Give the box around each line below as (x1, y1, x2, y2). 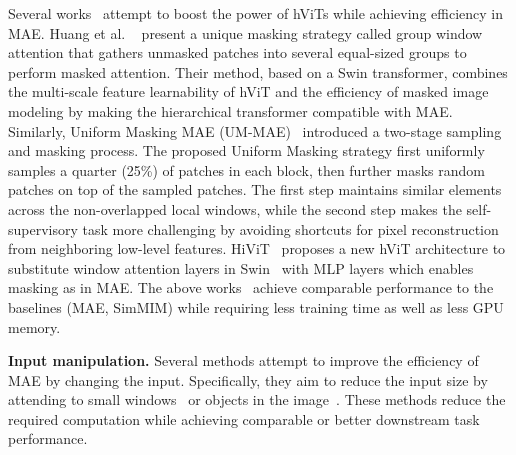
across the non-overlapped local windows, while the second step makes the (8, 198, 462, 219)
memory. (8, 316, 61, 337)
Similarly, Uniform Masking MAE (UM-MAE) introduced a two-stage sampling (8, 120, 502, 141)
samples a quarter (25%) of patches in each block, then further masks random (8, 159, 485, 180)
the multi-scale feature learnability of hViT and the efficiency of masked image (8, 81, 489, 102)
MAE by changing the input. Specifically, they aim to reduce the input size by (8, 369, 488, 390)
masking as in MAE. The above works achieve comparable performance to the (8, 277, 494, 298)
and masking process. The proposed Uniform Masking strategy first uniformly (8, 140, 485, 161)
